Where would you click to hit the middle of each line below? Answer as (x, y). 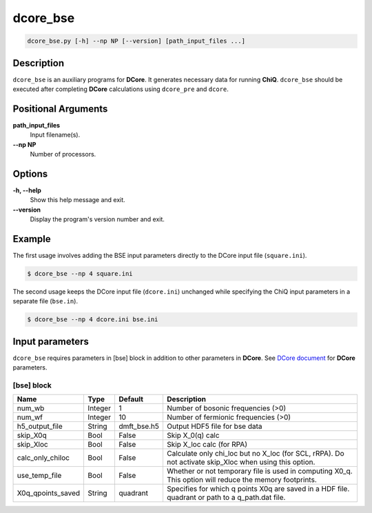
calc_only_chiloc (43, 458)
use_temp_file (39, 476)
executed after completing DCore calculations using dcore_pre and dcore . (121, 89)
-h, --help (27, 190)
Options (30, 173)
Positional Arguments (60, 109)
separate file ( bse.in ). (45, 301)
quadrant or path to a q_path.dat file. (226, 498)
